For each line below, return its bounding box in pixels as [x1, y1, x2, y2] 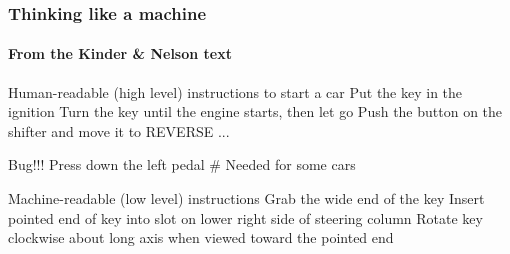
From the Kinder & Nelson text [8, 43, 232, 64]
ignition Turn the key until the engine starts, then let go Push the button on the [8, 101, 503, 122]
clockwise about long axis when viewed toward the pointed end [8, 227, 394, 248]
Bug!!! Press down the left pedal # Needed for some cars [8, 154, 356, 175]
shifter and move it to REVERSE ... [8, 120, 230, 141]
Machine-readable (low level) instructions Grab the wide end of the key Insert [8, 188, 485, 209]
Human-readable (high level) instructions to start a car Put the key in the [8, 81, 463, 102]
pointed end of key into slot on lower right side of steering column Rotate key [8, 207, 483, 228]
